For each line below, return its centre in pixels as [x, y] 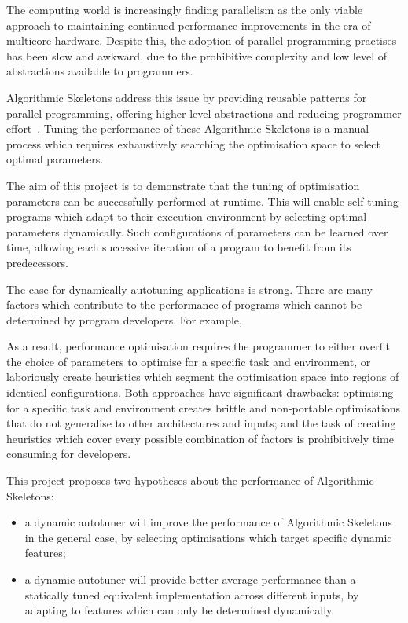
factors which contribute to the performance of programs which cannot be [184, 304]
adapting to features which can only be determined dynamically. [180, 610]
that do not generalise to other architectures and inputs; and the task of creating [201, 423]
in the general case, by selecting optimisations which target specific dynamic [208, 537]
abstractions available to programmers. [100, 71]
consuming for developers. [69, 454]
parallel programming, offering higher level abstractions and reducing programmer [204, 113]
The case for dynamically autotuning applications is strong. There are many [189, 289]
